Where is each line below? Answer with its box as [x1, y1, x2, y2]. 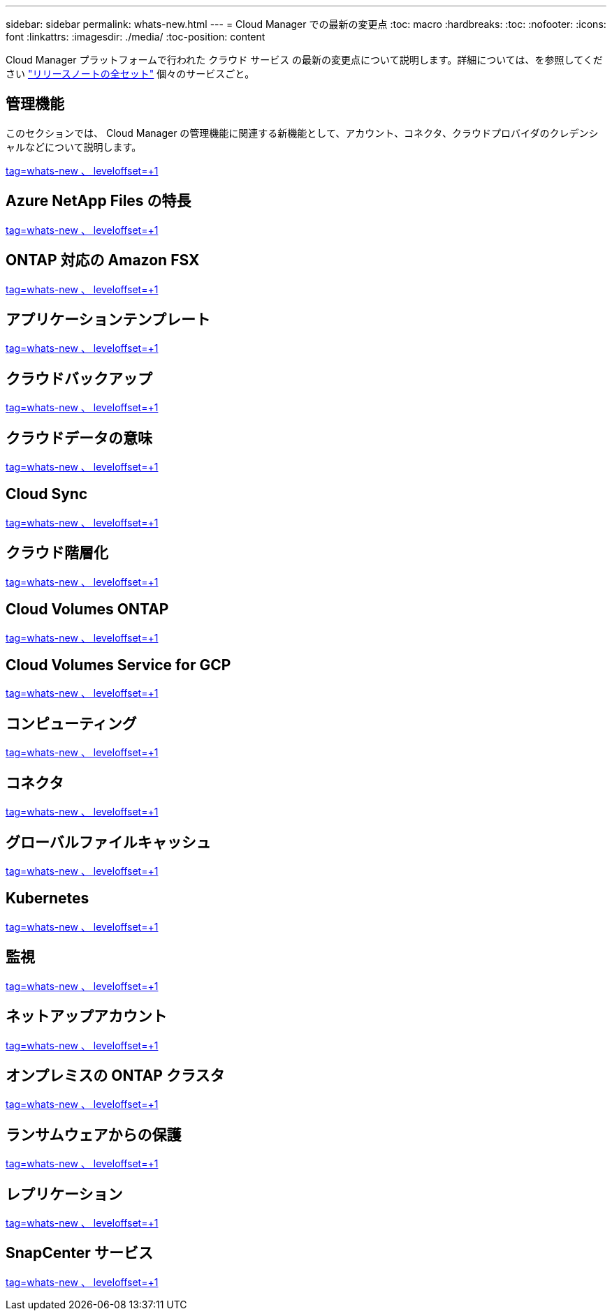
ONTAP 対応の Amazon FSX [6, 251, 200, 269]
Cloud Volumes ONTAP [6, 600, 169, 619]
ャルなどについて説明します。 [6, 140, 142, 153]
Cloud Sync [6, 485, 88, 503]
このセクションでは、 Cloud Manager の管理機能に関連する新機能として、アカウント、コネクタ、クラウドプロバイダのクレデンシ [6, 126, 599, 139]
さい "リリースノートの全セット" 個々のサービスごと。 [6, 68, 255, 80]
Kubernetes [6, 889, 89, 908]
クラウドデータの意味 [6, 429, 152, 447]
